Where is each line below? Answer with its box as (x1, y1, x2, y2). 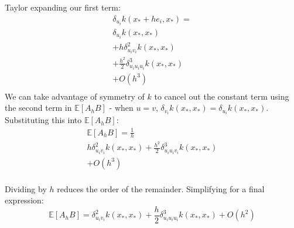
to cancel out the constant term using (154, 90, 289, 102)
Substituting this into (5, 114, 82, 126)
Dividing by (5, 182, 47, 195)
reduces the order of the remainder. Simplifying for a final (57, 182, 265, 195)
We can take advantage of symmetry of (5, 90, 145, 102)
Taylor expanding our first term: (5, 1, 121, 13)
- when (109, 101, 134, 114)
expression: (5, 194, 44, 206)
